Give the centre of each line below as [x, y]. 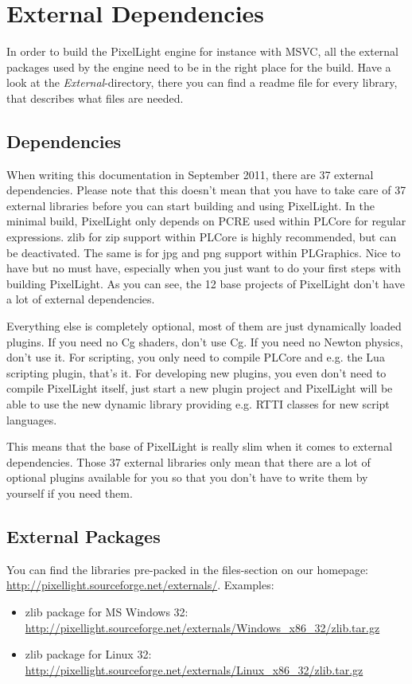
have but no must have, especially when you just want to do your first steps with [204, 268]
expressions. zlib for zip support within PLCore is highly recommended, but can [202, 237]
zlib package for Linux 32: [88, 654]
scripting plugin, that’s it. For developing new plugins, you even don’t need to [196, 372]
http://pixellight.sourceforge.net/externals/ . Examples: [140, 585]
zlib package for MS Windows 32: [107, 611]
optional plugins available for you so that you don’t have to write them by [187, 477]
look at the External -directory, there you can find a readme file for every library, [202, 82]
